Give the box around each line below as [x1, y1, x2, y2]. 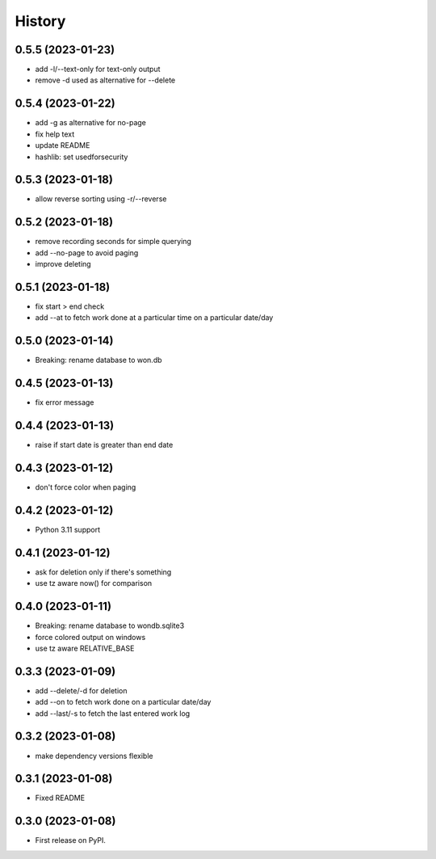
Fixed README [35, 793, 85, 803]
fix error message [35, 398, 94, 407]
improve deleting [35, 259, 92, 269]
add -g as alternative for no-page [35, 118, 147, 128]
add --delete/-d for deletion [35, 685, 128, 695]
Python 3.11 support [35, 524, 101, 534]
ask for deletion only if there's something [35, 566, 172, 577]
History [15, 12, 66, 30]
